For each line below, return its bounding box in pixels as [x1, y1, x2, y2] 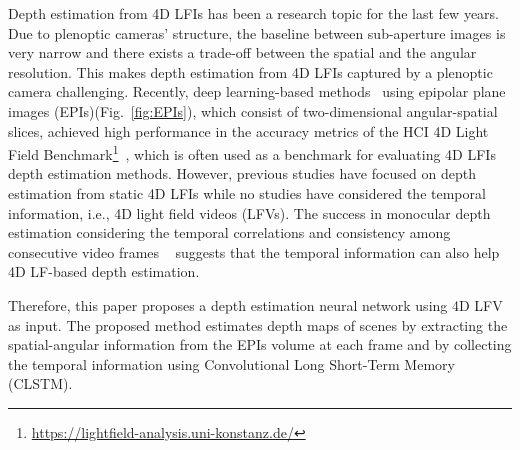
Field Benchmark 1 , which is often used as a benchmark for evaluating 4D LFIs [8, 141, 496, 164]
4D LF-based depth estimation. [8, 261, 200, 282]
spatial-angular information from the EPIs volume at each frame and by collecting [8, 334, 512, 355]
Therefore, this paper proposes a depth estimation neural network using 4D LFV [8, 294, 503, 315]
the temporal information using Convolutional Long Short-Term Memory [8, 353, 455, 374]
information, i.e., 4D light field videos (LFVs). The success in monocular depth [8, 202, 491, 223]
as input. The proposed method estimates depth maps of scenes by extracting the [8, 314, 508, 335]
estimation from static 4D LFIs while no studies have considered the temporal [8, 183, 486, 203]
